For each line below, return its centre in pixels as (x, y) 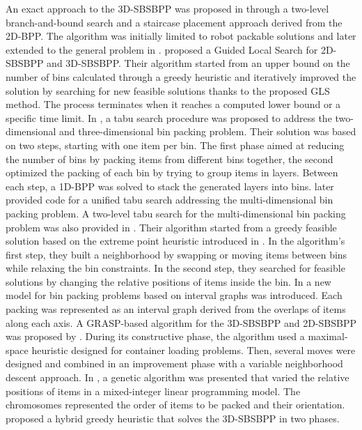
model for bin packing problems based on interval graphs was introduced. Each (174, 295)
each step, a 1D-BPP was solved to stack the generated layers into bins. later (170, 186)
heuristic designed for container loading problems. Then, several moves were (194, 350)
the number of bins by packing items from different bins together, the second (170, 159)
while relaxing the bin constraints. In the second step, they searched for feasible (175, 268)
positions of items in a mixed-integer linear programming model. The (153, 391)
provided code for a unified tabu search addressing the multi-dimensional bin (170, 200)
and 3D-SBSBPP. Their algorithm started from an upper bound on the (198, 63)
